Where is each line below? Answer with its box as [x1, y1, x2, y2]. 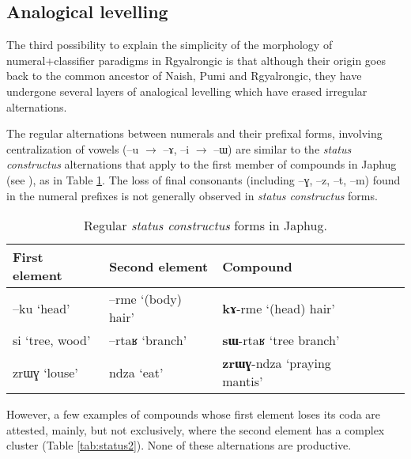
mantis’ [222, 372, 263, 391]
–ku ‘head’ [13, 298, 70, 317]
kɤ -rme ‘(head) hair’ [222, 298, 335, 317]
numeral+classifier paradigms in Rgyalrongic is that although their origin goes [6, 51, 386, 68]
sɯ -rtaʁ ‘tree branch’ [222, 331, 340, 350]
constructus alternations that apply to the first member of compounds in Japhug [6, 156, 397, 173]
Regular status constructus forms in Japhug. [84, 216, 327, 235]
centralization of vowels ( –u [6, 140, 139, 157]
